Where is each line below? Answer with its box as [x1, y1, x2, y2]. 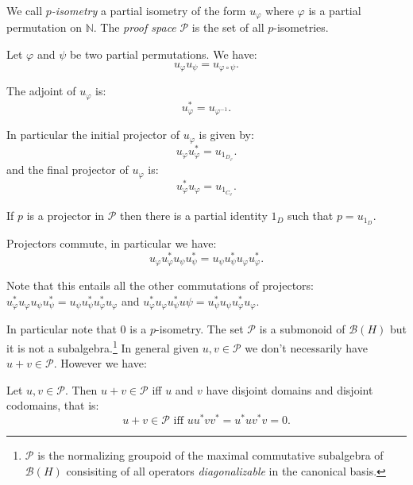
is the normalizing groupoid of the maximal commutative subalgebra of [37, 447, 384, 464]
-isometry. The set [156, 321, 244, 337]
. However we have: [53, 355, 147, 371]
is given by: [199, 126, 254, 143]
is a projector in [26, 207, 105, 224]
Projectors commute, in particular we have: [6, 235, 217, 252]
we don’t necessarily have [245, 339, 368, 356]
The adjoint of [6, 83, 76, 99]
